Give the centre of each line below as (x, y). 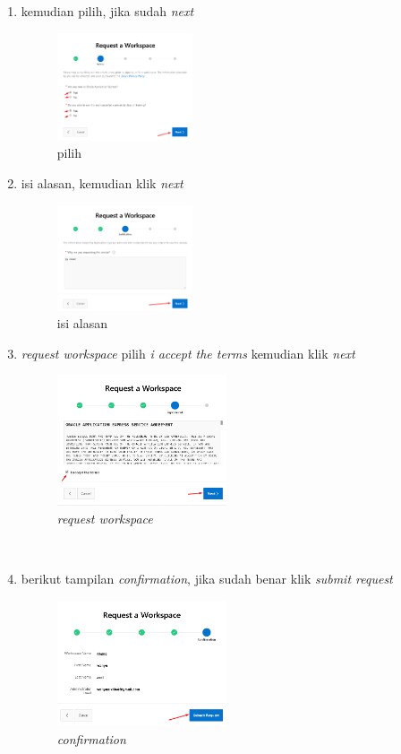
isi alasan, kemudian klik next (102, 183)
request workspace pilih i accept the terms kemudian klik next (188, 353)
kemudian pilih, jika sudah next (107, 11)
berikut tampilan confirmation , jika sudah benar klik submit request (207, 579)
